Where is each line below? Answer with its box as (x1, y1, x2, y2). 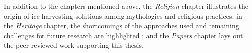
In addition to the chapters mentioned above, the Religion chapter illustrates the (4, 1, 249, 11)
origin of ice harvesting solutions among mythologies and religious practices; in (4, 10, 242, 21)
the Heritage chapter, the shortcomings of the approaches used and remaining (4, 20, 239, 31)
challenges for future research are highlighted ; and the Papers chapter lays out (4, 30, 243, 40)
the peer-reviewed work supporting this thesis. (4, 40, 144, 50)
